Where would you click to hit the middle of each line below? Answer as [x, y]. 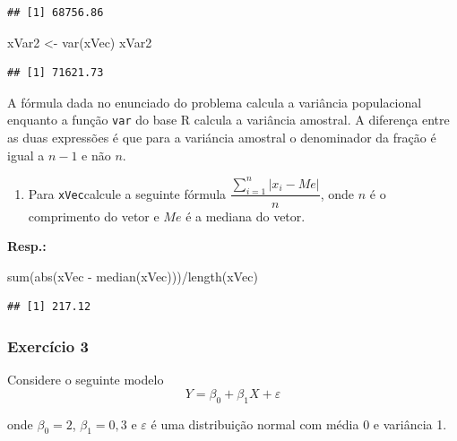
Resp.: [27, 246]
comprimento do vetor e [94, 216]
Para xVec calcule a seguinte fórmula [127, 193]
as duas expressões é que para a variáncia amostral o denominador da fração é [222, 138]
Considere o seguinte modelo [86, 380]
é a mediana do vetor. [246, 216]
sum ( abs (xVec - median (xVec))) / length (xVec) [133, 276]
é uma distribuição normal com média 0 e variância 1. [299, 424]
